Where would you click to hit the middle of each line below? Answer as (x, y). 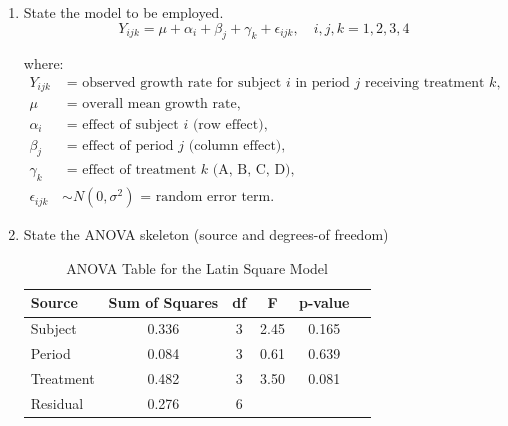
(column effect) (235, 145)
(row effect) (228, 124)
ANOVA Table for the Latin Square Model (197, 267)
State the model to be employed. (123, 12)
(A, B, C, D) (251, 170)
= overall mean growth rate (151, 104)
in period (322, 83)
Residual (57, 402)
